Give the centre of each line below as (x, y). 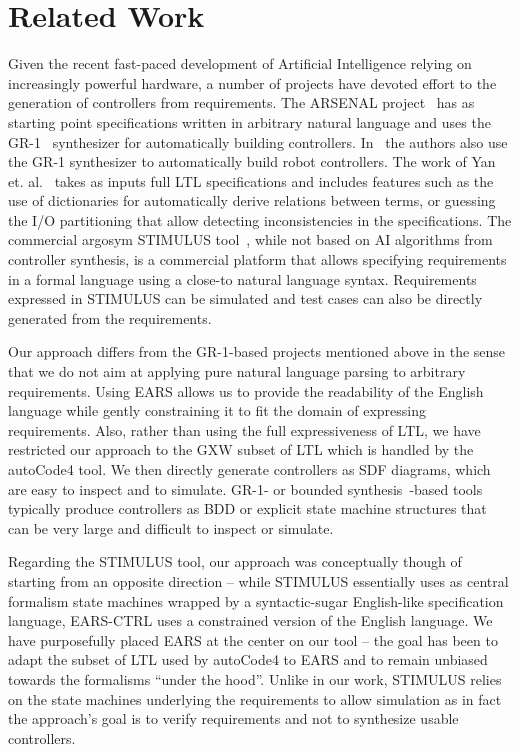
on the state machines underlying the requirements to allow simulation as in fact (255, 698)
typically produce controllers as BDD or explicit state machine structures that (247, 508)
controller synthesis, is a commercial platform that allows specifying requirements (257, 259)
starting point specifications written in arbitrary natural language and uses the (249, 121)
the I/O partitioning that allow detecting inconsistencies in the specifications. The (260, 219)
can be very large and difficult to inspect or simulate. (171, 527)
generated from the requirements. (110, 317)
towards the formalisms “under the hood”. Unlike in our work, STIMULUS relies (255, 678)
